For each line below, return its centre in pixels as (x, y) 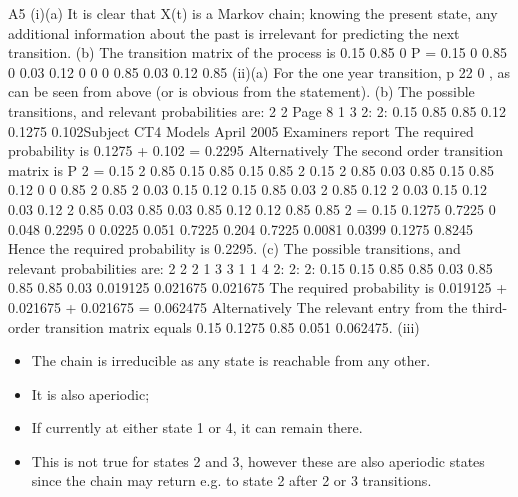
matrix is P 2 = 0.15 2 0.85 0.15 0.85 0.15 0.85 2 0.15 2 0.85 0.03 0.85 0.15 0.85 (251, 169)
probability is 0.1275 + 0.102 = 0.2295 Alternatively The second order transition (256, 150)
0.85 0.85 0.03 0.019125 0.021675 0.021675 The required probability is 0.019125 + (258, 287)
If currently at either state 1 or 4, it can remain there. (197, 427)
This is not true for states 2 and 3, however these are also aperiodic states (258, 460)
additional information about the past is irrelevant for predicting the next (234, 32)
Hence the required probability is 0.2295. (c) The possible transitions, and (234, 248)
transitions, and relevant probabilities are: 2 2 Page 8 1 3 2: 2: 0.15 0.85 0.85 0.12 (257, 110)
